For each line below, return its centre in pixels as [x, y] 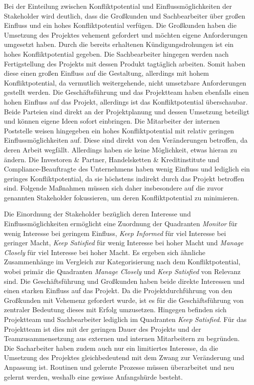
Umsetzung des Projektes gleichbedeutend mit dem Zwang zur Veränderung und [124, 357]
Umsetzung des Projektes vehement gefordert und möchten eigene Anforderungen [126, 34]
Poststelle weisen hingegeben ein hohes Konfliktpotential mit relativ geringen [119, 130]
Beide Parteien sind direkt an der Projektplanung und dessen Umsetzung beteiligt [127, 111]
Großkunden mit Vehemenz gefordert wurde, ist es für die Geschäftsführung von [124, 300]
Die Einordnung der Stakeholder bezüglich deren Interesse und [97, 214]
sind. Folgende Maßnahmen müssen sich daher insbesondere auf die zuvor [114, 188]
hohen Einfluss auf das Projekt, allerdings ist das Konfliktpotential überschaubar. [126, 101]
